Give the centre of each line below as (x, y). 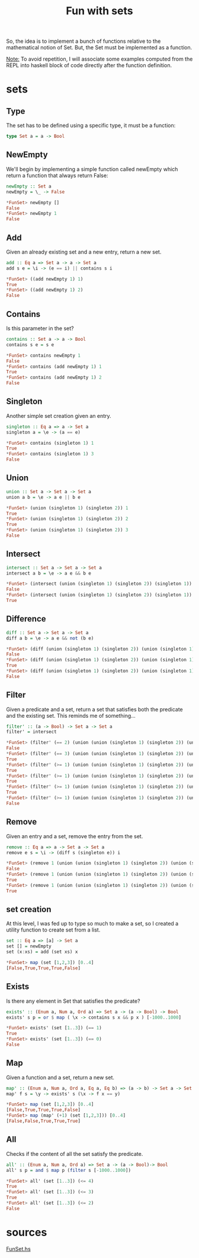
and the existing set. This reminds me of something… (71, 715)
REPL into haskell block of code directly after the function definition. (89, 65)
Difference (26, 619)
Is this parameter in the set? (40, 328)
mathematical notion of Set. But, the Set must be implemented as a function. (99, 47)
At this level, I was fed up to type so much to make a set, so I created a (92, 924)
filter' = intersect (32, 732)
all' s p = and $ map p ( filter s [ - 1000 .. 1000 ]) (69, 1170)
